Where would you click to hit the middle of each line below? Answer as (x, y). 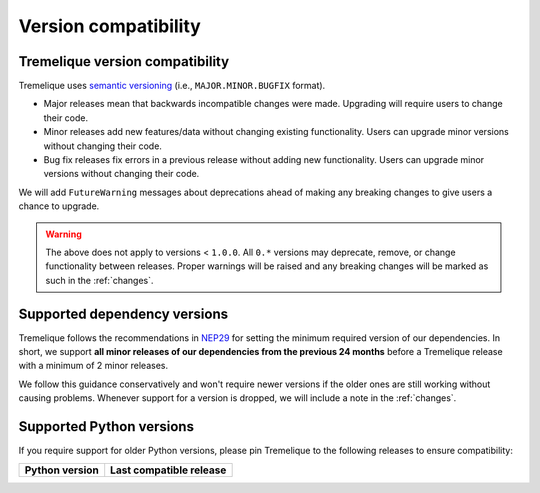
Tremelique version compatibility (124, 61)
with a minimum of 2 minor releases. (93, 366)
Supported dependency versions (123, 313)
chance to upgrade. (59, 206)
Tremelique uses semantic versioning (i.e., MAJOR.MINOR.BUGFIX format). (172, 86)
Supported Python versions (106, 426)
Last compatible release (168, 470)
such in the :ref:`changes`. (99, 280)
